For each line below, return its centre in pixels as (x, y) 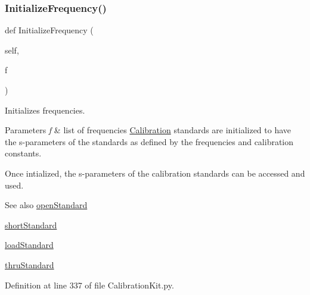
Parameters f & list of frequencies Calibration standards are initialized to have (148, 130)
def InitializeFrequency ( (49, 30)
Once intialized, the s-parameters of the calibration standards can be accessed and (155, 173)
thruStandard (30, 264)
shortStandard (31, 225)
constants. (23, 153)
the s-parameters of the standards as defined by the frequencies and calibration (149, 141)
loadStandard (29, 245)
